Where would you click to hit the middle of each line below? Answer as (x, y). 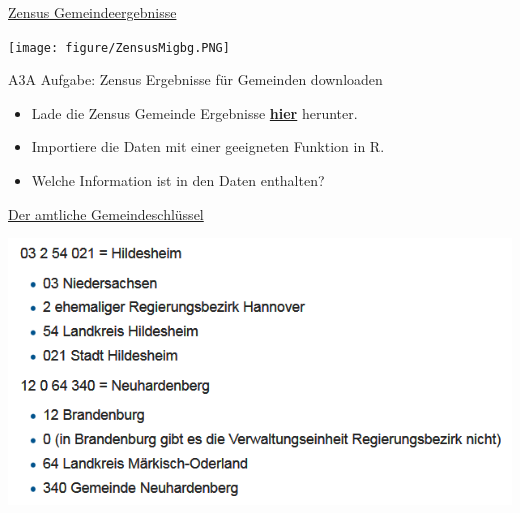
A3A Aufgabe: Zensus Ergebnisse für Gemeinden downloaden (195, 79)
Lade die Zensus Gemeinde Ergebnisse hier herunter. (194, 112)
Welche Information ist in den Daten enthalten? (178, 180)
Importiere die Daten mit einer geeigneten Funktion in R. (208, 146)
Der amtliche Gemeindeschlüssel (106, 213)
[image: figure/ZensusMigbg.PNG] (119, 47)
